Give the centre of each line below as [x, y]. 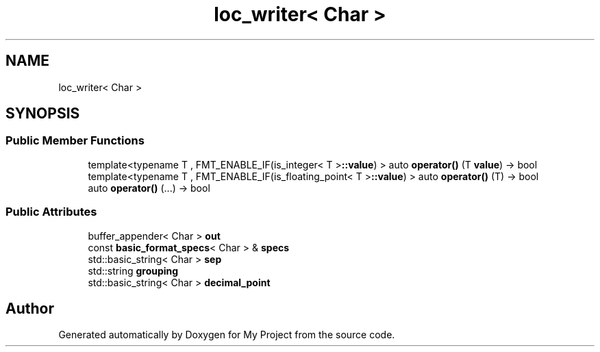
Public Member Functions [75, 141]
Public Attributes [51, 212]
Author [30, 308]
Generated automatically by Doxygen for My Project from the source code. [227, 335]
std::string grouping [133, 271]
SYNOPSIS [43, 114]
